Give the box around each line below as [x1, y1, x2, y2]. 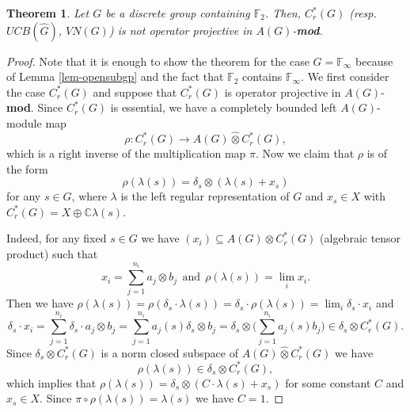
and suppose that [93, 83, 177, 100]
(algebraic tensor [320, 230, 401, 246]
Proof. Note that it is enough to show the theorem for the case [6, 52, 309, 69]
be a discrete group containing [105, 5, 250, 21]
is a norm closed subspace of [101, 344, 238, 360]
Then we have [6, 295, 74, 311]
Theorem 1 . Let [6, 5, 89, 21]
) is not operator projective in [108, 21, 252, 38]
